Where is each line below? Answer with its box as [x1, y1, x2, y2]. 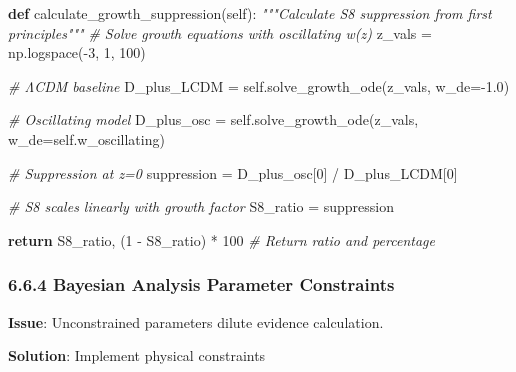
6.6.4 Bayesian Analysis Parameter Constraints [8, 272, 395, 297]
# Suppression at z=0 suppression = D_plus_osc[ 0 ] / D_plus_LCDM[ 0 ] [8, 162, 458, 183]
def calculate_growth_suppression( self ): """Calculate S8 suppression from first [8, 3, 492, 23]
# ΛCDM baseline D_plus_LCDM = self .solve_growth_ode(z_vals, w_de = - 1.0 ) [8, 75, 510, 96]
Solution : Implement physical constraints [8, 345, 266, 366]
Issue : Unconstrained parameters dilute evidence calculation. [8, 311, 384, 332]
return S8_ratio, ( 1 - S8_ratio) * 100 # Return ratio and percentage [8, 229, 435, 250]
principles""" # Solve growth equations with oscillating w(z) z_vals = [8, 22, 432, 43]
